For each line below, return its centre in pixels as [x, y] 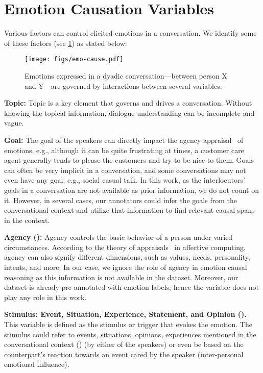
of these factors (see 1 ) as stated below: [66, 43]
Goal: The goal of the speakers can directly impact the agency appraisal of [124, 140]
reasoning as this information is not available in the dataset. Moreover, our [121, 277]
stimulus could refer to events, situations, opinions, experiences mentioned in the [130, 334]
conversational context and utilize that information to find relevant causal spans [129, 210]
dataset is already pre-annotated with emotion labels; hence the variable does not [131, 287]
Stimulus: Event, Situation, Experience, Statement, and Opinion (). [125, 314]
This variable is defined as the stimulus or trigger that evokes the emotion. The [128, 324]
